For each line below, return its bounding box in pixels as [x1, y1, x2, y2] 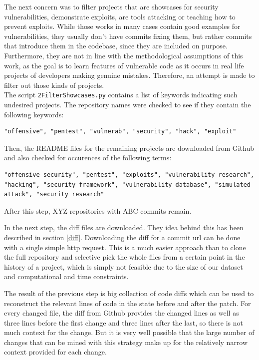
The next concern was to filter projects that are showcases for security [4, 1, 219, 11]
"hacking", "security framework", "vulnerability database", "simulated [4, 181, 251, 188]
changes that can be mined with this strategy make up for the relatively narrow [4, 337, 248, 347]
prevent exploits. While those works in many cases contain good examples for [4, 21, 241, 31]
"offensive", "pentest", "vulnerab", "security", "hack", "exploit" [4, 128, 237, 135]
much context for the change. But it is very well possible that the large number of [4, 327, 255, 338]
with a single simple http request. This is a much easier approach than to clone [4, 242, 246, 252]
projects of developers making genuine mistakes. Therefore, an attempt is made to [4, 70, 255, 80]
